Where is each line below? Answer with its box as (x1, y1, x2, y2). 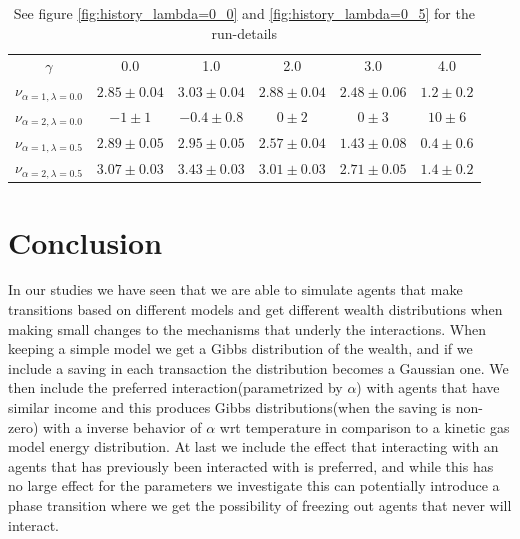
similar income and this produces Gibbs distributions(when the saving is (8, 397, 452, 418)
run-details (211, 22, 277, 43)
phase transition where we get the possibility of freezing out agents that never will (8, 495, 512, 515)
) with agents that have (356, 377, 500, 398)
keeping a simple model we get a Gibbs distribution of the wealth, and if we (8, 338, 473, 359)
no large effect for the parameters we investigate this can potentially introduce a (8, 475, 500, 496)
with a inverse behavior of (43, 416, 202, 437)
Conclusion (8, 221, 163, 262)
